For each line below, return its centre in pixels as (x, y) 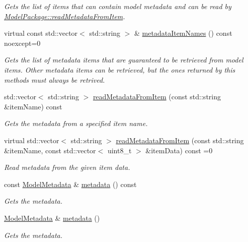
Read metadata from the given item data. (67, 167)
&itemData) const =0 (179, 150)
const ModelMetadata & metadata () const (70, 184)
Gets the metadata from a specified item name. (76, 123)
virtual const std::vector (41, 33)
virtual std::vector (32, 140)
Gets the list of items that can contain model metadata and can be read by (118, 6)
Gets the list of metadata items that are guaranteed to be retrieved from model (124, 60)
